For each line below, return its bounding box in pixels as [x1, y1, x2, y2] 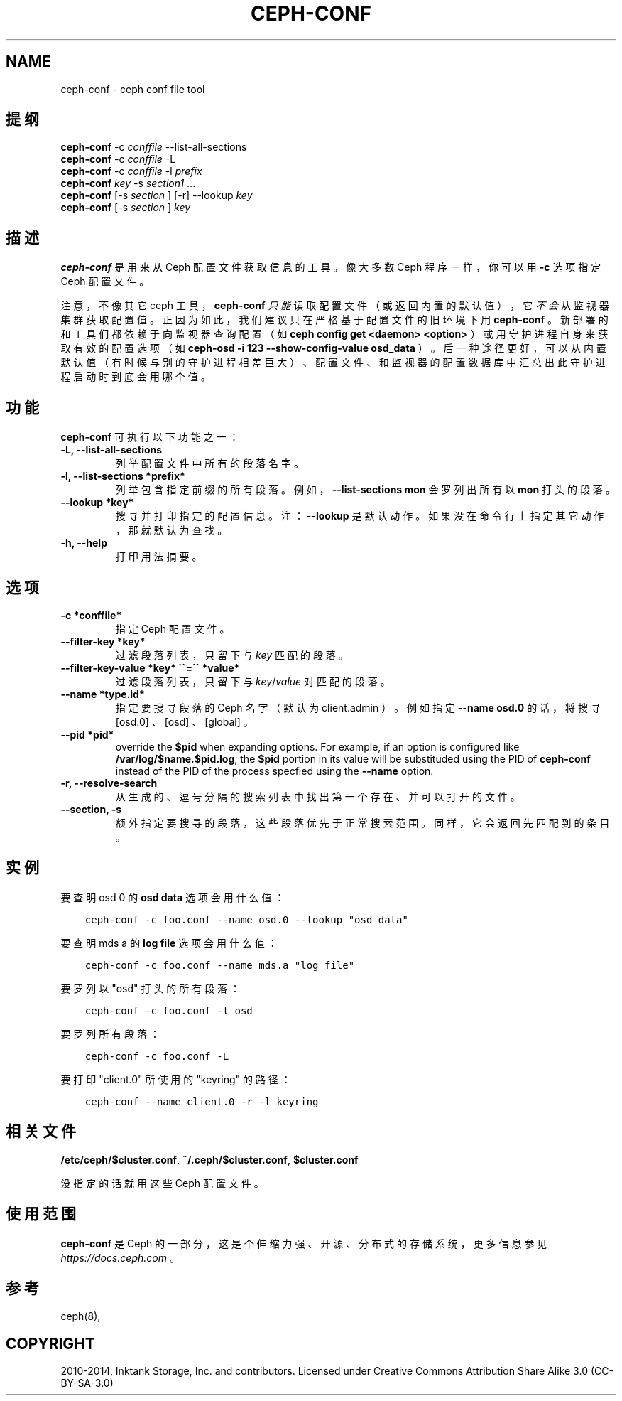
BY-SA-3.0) [60, 1377, 114, 1390]
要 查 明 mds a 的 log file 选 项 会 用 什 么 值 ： [60, 936, 278, 949]
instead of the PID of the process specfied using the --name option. [115, 764, 434, 777]
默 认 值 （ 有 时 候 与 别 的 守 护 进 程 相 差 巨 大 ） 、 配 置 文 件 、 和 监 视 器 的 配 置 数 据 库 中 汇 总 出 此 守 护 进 [60, 356, 606, 369]
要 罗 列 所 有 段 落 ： [60, 1027, 160, 1040]
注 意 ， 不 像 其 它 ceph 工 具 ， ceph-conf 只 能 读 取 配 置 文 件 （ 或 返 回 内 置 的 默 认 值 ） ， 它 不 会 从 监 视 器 [60, 299, 609, 312]
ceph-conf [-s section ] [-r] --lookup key [60, 189, 253, 202]
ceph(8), [60, 1310, 101, 1323]
